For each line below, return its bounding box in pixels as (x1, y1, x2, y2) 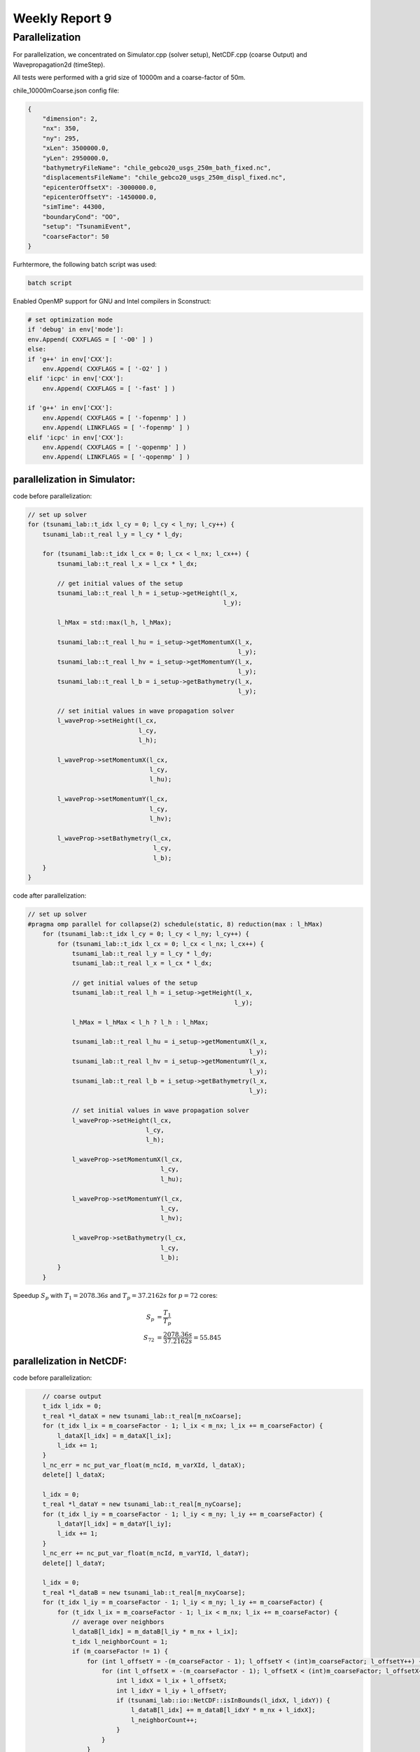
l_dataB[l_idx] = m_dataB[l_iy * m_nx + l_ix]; (71, 1628, 239, 1636)
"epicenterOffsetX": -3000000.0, (42, 183, 157, 191)
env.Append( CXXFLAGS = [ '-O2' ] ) (42, 364, 168, 373)
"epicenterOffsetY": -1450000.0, (42, 193, 157, 201)
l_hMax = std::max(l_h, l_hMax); (57, 619, 172, 627)
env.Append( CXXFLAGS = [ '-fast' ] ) (42, 384, 176, 392)
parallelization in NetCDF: (13, 1355, 127, 1367)
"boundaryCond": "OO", (42, 212, 120, 221)
